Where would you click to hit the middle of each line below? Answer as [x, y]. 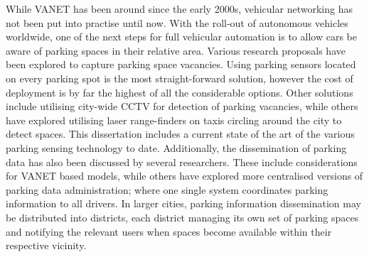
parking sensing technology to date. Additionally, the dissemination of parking [176, 147]
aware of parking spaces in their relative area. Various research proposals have [176, 50]
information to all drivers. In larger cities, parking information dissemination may [183, 203]
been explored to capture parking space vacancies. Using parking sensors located [181, 64]
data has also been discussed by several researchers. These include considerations [182, 162]
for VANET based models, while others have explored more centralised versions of [184, 176]
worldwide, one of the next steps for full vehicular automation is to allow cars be [181, 37]
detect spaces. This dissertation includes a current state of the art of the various [180, 134]
